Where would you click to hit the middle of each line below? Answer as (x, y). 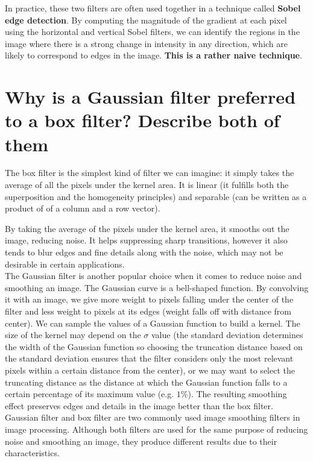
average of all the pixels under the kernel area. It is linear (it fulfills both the (147, 185)
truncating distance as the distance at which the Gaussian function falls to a (146, 382)
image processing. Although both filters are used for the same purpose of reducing (156, 429)
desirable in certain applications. (65, 264)
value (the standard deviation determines (227, 335)
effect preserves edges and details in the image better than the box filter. (139, 405)
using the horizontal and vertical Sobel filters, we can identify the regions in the (152, 32)
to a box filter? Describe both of (142, 120)
